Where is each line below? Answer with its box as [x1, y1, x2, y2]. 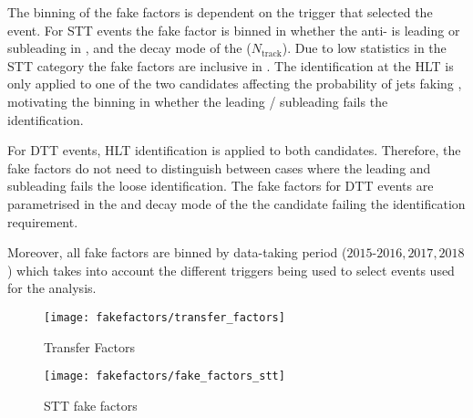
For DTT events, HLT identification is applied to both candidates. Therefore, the [7, 141, 461, 160]
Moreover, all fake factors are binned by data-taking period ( [7, 243, 347, 262]
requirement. [7, 212, 78, 231]
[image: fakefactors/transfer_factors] [44, 310, 285, 324]
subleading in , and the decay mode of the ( [7, 38, 252, 57]
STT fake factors [44, 395, 138, 414]
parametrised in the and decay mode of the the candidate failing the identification [7, 193, 466, 213]
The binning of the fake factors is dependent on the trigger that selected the [7, 3, 433, 21]
